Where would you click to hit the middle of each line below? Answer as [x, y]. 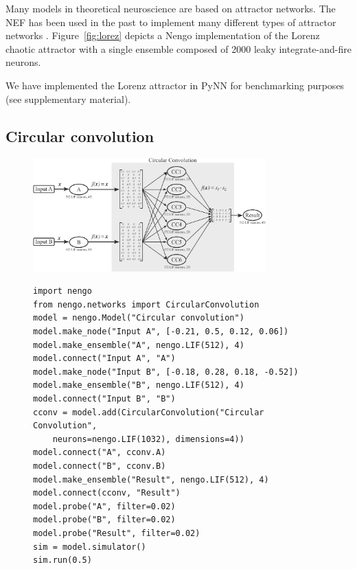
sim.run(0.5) [62, 560]
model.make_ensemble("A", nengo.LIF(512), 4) [139, 345]
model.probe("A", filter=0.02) [104, 506]
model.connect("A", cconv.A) [100, 453]
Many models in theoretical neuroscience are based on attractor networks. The [171, 8]
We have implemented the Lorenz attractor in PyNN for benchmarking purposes [175, 85]
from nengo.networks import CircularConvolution [146, 304]
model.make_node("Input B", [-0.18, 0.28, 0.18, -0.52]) [166, 372]
